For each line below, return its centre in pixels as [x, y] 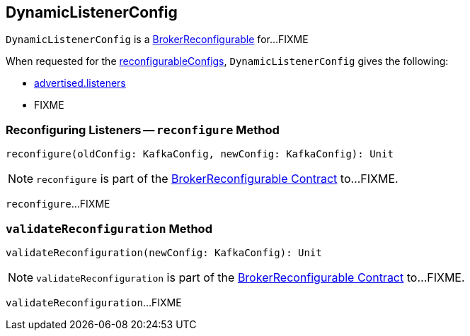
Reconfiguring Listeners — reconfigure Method [143, 130]
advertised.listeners [80, 83]
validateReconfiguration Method [109, 228]
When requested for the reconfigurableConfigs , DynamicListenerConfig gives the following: [227, 61]
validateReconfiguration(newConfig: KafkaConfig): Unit [164, 252]
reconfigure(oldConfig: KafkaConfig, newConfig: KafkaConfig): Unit [200, 154]
